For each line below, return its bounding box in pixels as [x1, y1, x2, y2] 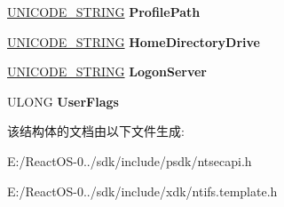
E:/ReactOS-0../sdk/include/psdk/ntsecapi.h [7, 151, 252, 170]
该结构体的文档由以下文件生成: [7, 122, 185, 140]
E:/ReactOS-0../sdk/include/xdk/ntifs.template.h [7, 181, 278, 200]
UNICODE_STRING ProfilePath [7, 3, 201, 20]
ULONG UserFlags [7, 92, 119, 110]
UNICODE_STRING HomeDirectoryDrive [7, 32, 260, 51]
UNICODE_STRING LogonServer [7, 62, 208, 81]
